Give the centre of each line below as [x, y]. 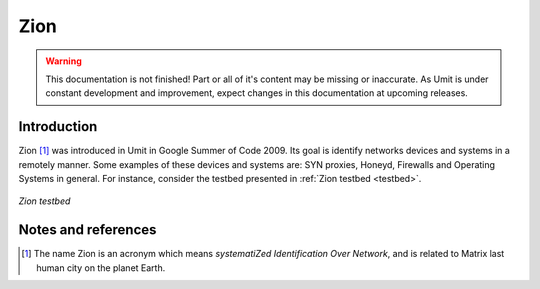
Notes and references [87, 230]
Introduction [58, 126]
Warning [63, 61]
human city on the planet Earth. [101, 267]
